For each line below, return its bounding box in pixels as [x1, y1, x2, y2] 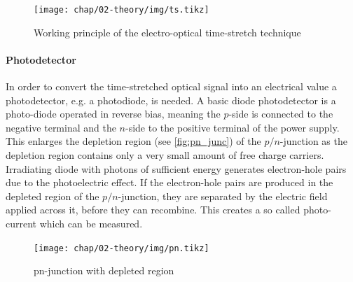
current [6, 216, 37, 230]
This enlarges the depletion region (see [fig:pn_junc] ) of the [6, 134, 261, 148]
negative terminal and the [6, 120, 116, 134]
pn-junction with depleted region [34, 263, 174, 278]
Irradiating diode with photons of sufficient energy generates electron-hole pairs [6, 161, 347, 176]
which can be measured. [39, 216, 143, 230]
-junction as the [279, 134, 347, 148]
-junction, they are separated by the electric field [118, 188, 328, 203]
